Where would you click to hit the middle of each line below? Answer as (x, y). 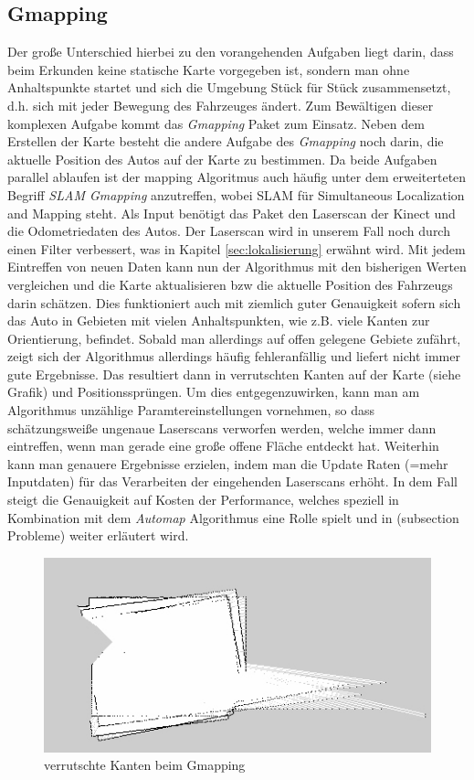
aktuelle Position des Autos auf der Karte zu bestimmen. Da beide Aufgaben (222, 159)
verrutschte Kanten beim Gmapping (145, 765)
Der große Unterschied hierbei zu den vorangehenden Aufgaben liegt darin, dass (231, 52)
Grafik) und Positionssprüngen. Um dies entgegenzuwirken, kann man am (214, 392)
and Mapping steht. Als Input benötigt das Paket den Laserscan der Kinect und (232, 213)
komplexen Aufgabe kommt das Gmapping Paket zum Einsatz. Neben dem (216, 123)
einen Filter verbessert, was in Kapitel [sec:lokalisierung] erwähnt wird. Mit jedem (237, 248)
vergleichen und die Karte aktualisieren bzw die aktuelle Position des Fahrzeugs (230, 284)
